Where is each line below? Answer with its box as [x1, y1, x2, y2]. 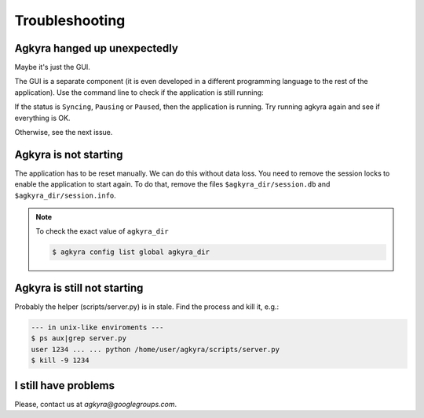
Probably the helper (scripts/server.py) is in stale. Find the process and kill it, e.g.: [14, 302, 279, 311]
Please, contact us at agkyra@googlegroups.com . [14, 399, 177, 409]
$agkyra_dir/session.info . [14, 191, 117, 200]
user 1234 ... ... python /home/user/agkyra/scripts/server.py [31, 345, 280, 354]
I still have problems [14, 379, 115, 392]
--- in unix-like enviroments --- [31, 322, 164, 332]
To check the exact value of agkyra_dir [35, 227, 169, 236]
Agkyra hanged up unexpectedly [14, 42, 178, 55]
